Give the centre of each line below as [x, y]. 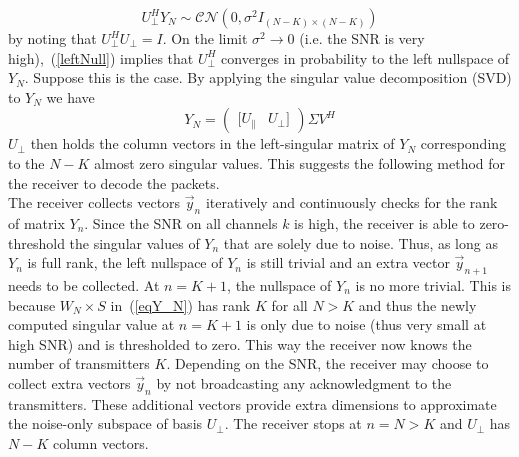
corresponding [463, 143]
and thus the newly [417, 304]
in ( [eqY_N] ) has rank [180, 304]
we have [70, 96]
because [32, 304]
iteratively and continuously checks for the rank [351, 202]
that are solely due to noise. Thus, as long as [360, 242]
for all [289, 304]
